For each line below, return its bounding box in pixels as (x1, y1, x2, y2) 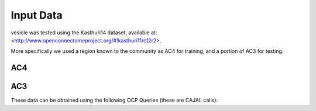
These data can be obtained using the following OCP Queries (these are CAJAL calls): (11, 96, 218, 104)
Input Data (11, 9, 63, 22)
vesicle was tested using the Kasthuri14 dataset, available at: (11, 29, 157, 36)
